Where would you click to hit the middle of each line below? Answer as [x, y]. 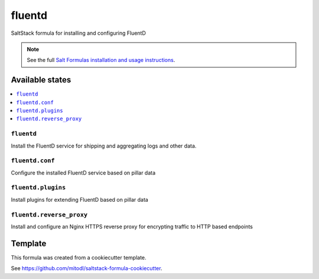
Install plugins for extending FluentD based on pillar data [80, 199]
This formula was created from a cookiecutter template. [79, 257]
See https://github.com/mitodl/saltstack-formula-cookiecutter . [87, 268]
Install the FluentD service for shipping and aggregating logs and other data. [104, 146]
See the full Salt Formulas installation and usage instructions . [101, 60]
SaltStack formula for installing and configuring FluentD [78, 33]
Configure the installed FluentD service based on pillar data [83, 173]
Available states [41, 80]
